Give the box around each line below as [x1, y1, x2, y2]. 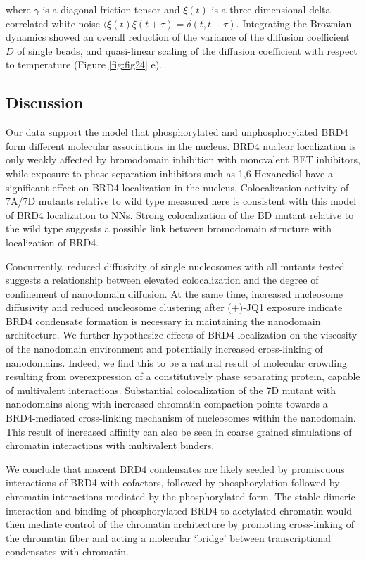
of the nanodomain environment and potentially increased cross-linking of [6, 341, 323, 356]
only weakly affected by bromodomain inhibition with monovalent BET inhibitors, [6, 152, 360, 167]
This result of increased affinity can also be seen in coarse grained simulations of [6, 424, 352, 439]
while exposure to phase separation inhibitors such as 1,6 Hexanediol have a [6, 165, 333, 180]
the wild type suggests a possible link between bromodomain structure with [6, 221, 332, 236]
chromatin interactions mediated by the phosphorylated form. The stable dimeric [6, 489, 355, 504]
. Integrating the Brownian [236, 15, 352, 30]
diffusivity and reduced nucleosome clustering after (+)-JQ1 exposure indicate [6, 300, 343, 315]
